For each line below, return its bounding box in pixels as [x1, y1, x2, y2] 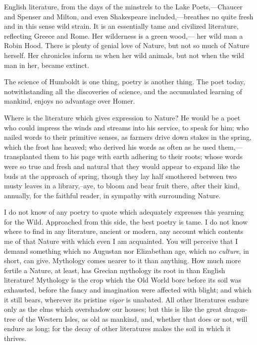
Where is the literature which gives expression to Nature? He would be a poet [4, 112, 241, 122]
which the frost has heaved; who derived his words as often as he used [4, 141, 216, 152]
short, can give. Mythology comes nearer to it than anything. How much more [4, 255, 241, 266]
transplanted [4, 151, 42, 162]
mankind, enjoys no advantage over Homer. [4, 96, 135, 106]
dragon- [224, 304, 248, 314]
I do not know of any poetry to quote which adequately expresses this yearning [4, 207, 244, 217]
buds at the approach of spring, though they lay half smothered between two [4, 171, 237, 181]
